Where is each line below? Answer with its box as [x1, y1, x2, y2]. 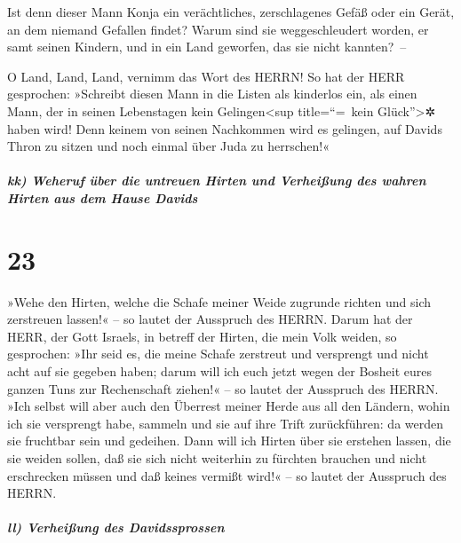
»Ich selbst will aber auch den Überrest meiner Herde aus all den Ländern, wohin [7, 397, 450, 415]
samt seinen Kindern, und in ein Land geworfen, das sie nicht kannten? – [7, 37, 407, 56]
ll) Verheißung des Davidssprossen [7, 518, 225, 537]
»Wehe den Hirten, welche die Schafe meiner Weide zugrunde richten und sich [7, 292, 432, 311]
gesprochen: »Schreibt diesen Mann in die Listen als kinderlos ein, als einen [7, 84, 417, 103]
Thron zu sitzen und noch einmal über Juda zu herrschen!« [7, 137, 330, 155]
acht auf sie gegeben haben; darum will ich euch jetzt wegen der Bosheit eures [7, 362, 433, 381]
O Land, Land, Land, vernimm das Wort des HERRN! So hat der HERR [7, 67, 405, 85]
